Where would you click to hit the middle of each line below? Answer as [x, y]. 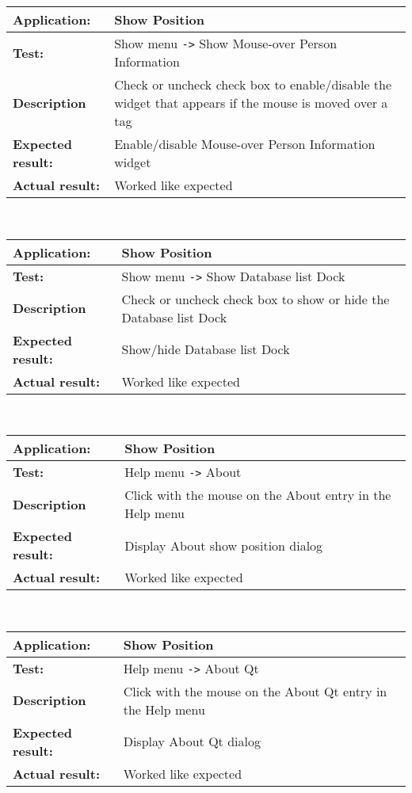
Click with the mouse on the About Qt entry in [255, 691]
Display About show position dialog [224, 545]
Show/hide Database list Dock [206, 349]
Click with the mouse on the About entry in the [258, 495]
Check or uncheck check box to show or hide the [256, 299]
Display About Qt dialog [192, 742]
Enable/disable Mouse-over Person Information [245, 144]
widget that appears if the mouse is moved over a [251, 103]
